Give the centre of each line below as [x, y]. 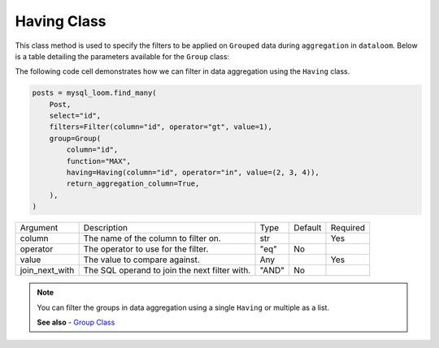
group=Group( [75, 138]
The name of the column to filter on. [152, 238]
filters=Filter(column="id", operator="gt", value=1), [161, 127]
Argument [39, 228]
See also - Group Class [76, 322]
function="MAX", [99, 161]
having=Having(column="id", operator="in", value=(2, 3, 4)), [193, 173]
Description [105, 228]
